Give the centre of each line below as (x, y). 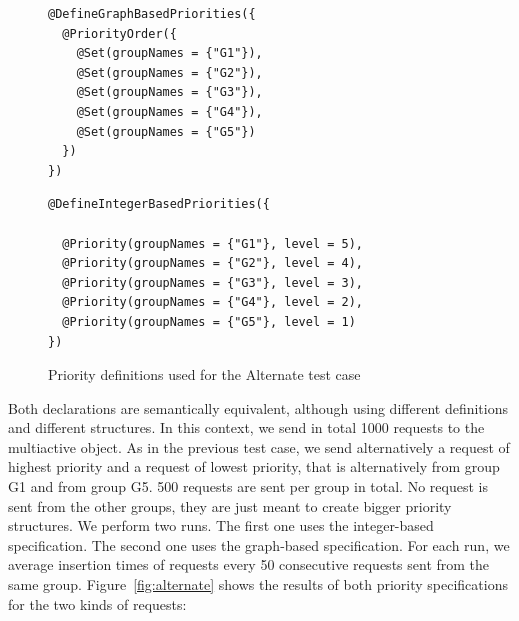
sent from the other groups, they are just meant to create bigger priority (230, 505)
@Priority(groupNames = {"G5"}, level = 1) (209, 321)
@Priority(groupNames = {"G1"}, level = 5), (212, 243)
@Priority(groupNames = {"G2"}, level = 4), (212, 263)
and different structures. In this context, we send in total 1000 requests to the (246, 427)
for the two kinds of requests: (97, 603)
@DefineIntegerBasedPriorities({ (159, 204)
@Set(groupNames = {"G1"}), (169, 53)
